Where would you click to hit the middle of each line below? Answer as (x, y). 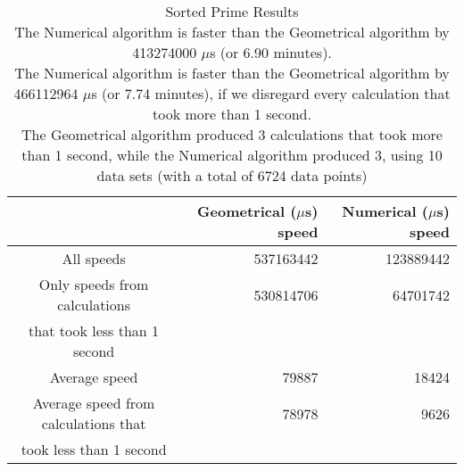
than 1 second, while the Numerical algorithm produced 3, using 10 (232, 155)
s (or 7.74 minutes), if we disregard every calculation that (271, 93)
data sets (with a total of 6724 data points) (232, 175)
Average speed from (94, 403)
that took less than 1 (94, 331)
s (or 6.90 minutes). (271, 52)
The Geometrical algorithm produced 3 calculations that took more (232, 134)
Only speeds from (94, 284)
